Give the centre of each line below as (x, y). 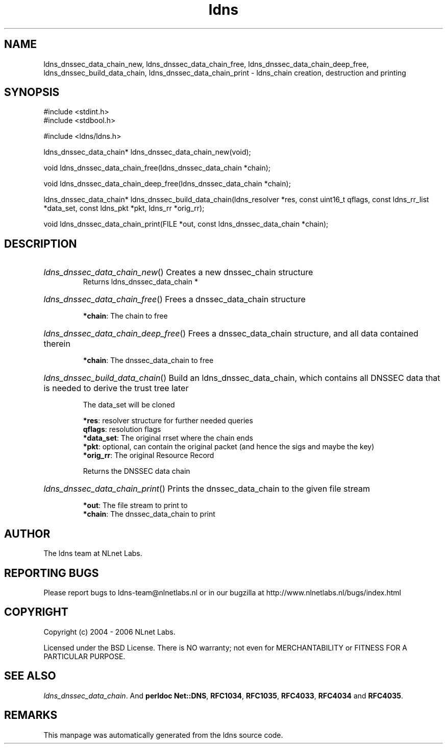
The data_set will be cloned (129, 405)
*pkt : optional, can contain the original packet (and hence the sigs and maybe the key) (229, 447)
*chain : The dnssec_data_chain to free (148, 360)
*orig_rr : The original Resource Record (148, 455)
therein (57, 344)
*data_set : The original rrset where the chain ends (168, 438)
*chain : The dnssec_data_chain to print (149, 514)
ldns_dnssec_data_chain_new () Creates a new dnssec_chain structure (178, 272)
